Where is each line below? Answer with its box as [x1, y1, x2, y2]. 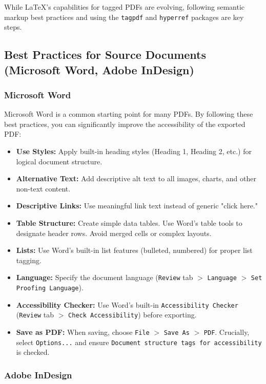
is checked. [16, 347, 50, 357]
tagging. [16, 254, 42, 265]
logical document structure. [16, 156, 103, 166]
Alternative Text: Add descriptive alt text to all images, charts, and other [16, 173, 256, 184]
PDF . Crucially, [203, 326, 250, 337]
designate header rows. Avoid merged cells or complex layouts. [16, 227, 212, 238]
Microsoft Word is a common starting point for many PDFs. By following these [4, 109, 253, 119]
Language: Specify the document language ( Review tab [16, 272, 193, 283]
